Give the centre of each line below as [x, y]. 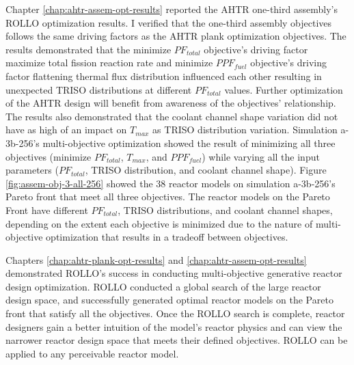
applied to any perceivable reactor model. [92, 353]
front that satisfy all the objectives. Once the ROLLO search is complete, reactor [175, 313]
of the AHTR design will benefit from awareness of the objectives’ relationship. [171, 103]
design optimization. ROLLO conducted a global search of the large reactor [163, 286]
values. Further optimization [284, 89]
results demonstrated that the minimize [88, 49]
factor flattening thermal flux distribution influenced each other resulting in [164, 76]
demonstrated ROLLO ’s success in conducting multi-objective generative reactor [174, 273]
